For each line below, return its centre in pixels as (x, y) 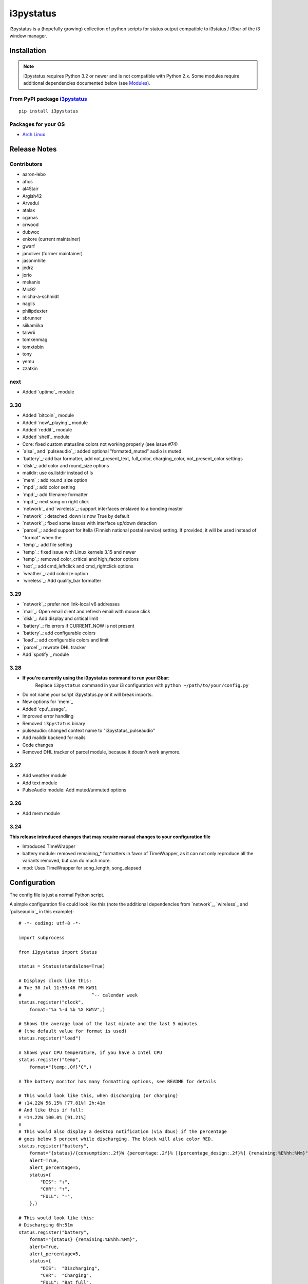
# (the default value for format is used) (73, 1031)
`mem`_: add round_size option (55, 480)
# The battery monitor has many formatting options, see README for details (118, 1081)
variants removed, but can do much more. (67, 861)
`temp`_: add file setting (47, 545)
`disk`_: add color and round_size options (66, 465)
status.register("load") (50, 1038)
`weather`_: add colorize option (55, 573)
